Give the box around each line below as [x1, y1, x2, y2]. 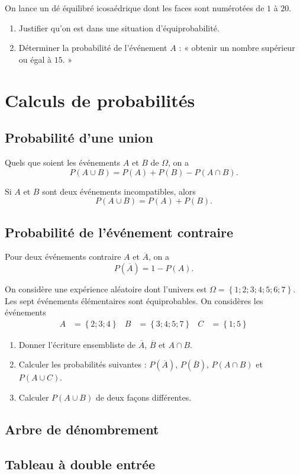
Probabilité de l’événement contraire [5, 223, 234, 241]
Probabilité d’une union [5, 128, 153, 147]
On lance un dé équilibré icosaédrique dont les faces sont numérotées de [5, 2, 264, 14]
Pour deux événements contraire [5, 250, 121, 263]
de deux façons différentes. [95, 391, 192, 403]
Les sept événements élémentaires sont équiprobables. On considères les [5, 294, 263, 307]
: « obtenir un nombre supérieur [179, 41, 295, 54]
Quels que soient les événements [5, 156, 121, 168]
